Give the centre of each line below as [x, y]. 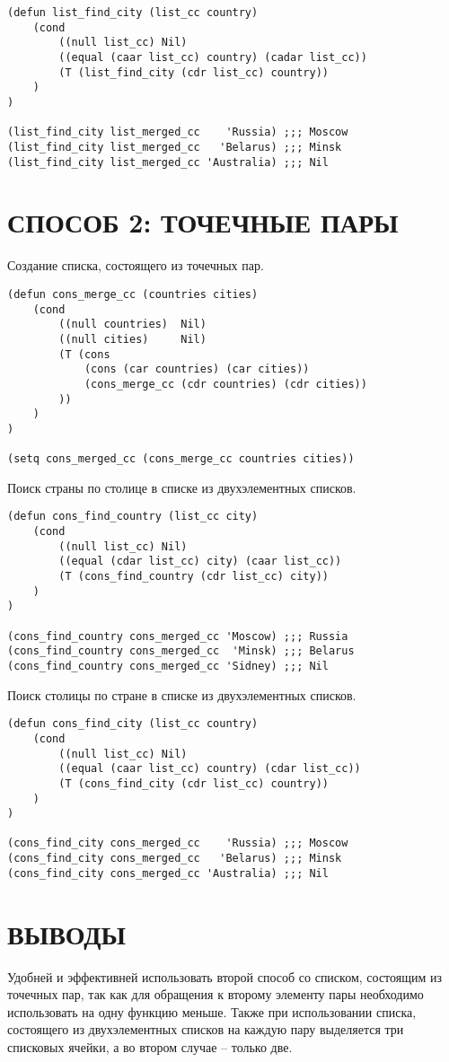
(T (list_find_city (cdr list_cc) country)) [194, 72]
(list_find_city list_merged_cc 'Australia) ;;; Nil [168, 162]
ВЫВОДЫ [66, 933]
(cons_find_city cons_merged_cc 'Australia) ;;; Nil [168, 873]
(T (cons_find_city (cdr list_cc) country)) [194, 783]
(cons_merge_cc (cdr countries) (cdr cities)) [225, 384]
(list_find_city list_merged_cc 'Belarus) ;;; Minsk [175, 147]
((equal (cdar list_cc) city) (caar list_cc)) [200, 562]
